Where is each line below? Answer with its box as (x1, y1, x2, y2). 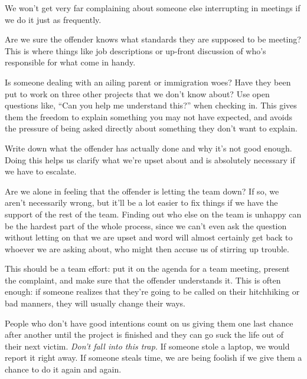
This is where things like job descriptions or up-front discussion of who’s (5, 44, 266, 57)
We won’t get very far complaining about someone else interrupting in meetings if (5, 2, 301, 14)
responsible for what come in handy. (5, 56, 136, 68)
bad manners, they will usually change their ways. (5, 297, 185, 309)
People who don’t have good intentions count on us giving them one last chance (5, 317, 293, 329)
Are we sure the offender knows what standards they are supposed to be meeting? (5, 33, 301, 45)
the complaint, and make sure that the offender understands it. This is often (5, 273, 281, 286)
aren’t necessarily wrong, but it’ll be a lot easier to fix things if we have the (5, 196, 278, 209)
